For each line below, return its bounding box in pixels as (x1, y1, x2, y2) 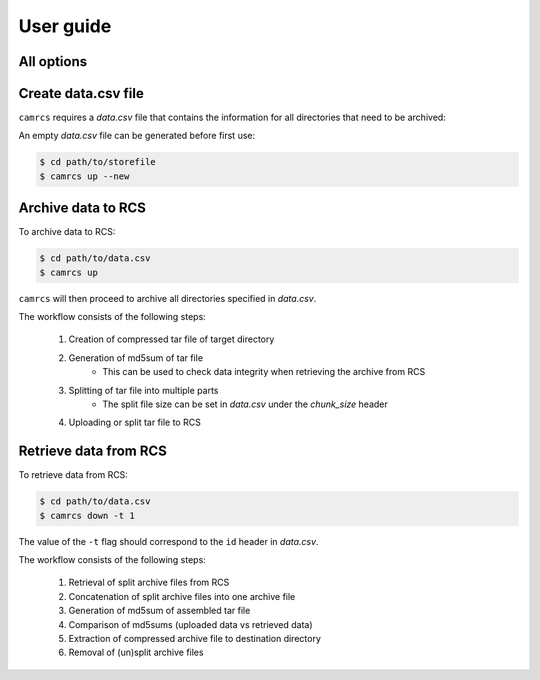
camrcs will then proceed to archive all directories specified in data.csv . (18, 292, 317, 304)
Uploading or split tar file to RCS (68, 416, 202, 429)
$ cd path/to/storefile (39, 156, 157, 168)
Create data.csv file (18, 85, 144, 102)
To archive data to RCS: (18, 226, 116, 238)
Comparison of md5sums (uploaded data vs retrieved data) (68, 618, 314, 630)
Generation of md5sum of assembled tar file (68, 605, 251, 617)
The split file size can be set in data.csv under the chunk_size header (102, 398, 389, 410)
